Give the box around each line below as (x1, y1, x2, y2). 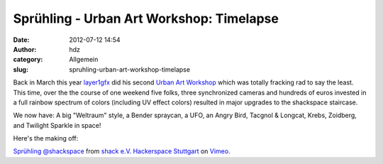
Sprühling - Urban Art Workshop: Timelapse (13, 11, 279, 26)
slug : (13, 65, 28, 74)
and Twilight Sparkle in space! (13, 121, 101, 129)
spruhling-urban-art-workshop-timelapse (69, 65, 191, 74)
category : (13, 55, 43, 64)
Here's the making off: (13, 134, 79, 143)
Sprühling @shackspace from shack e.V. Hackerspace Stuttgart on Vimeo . (13, 147, 231, 155)
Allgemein (69, 55, 99, 64)
